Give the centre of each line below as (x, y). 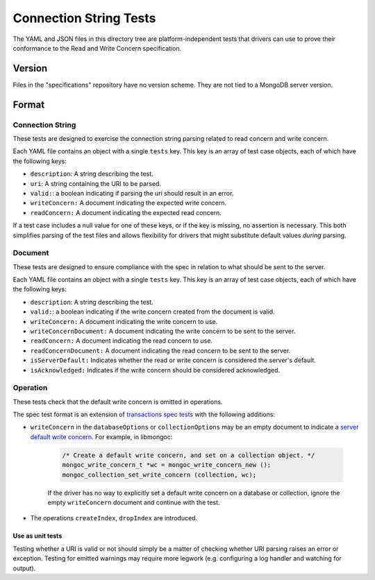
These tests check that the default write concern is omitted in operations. (118, 402)
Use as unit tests (37, 536)
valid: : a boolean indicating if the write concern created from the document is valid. (152, 312)
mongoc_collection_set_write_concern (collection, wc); (159, 475)
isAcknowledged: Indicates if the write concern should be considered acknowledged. (155, 370)
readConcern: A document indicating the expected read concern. (126, 212)
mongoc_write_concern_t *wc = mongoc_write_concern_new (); (167, 465)
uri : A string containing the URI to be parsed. (95, 183)
